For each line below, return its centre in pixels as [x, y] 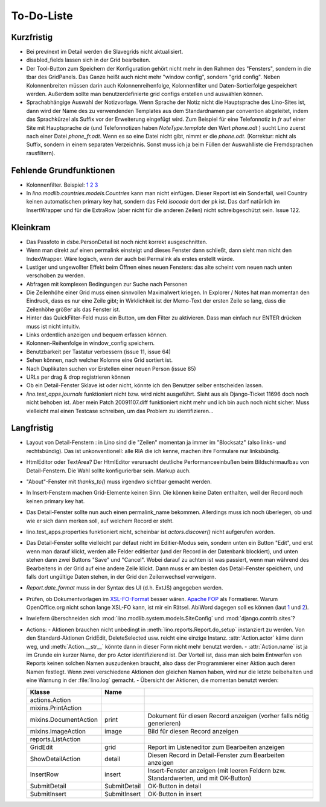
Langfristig [32, 428]
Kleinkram [31, 227]
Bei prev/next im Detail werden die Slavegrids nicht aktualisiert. [105, 52]
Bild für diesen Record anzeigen [193, 731]
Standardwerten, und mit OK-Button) [200, 778]
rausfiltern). [41, 153]
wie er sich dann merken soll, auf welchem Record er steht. [100, 521]
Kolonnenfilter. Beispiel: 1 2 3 [62, 185]
